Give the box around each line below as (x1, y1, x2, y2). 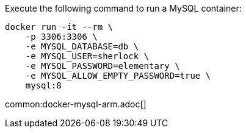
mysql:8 (25, 81, 62, 90)
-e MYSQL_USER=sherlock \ (25, 51, 150, 61)
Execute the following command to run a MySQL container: (5, 3, 242, 13)
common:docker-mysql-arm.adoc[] (5, 99, 147, 109)
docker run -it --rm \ (5, 22, 114, 32)
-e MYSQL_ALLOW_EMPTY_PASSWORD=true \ (25, 71, 211, 81)
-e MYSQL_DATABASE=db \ (25, 41, 139, 51)
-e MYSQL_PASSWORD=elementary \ (25, 61, 180, 71)
